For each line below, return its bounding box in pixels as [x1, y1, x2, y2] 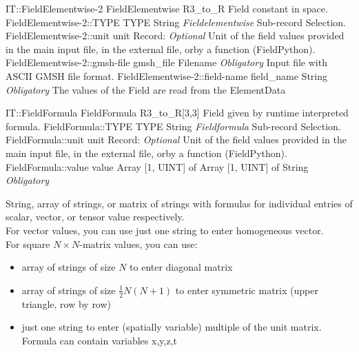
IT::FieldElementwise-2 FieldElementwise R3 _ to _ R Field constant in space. [6, 1, 328, 15]
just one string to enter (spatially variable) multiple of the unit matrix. [21, 320, 322, 334]
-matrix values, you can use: [79, 236, 198, 251]
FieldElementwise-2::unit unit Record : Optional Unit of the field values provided [6, 28, 345, 43]
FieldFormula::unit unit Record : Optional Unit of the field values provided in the [6, 132, 347, 147]
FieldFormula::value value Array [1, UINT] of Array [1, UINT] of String [6, 159, 309, 174]
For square [6, 236, 50, 251]
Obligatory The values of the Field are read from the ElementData [6, 82, 286, 96]
